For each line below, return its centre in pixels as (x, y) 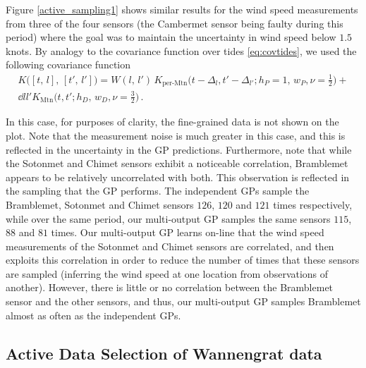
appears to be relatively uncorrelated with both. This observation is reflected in (178, 177)
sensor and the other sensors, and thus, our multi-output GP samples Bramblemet (183, 301)
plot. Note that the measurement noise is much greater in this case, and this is (176, 135)
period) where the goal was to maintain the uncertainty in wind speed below (171, 37)
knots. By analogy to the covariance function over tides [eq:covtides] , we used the (181, 50)
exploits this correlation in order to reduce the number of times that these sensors (183, 260)
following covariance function (68, 65)
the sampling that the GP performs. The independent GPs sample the (158, 191)
